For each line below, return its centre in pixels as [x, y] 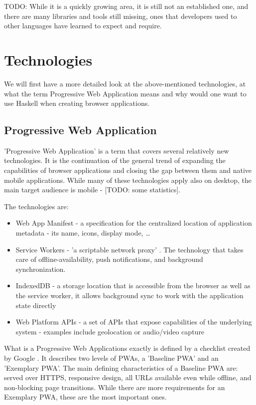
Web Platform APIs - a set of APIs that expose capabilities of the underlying [134, 322]
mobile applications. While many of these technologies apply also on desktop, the [128, 180]
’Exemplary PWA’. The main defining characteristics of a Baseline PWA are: [121, 367]
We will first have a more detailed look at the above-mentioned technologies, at [125, 83]
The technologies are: [36, 206]
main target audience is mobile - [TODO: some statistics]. [92, 190]
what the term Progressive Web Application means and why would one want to [125, 93]
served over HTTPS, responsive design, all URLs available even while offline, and [128, 377]
